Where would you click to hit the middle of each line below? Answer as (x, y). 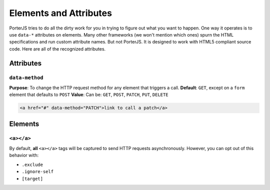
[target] (32, 178)
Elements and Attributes (61, 13)
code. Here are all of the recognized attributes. (57, 49)
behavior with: (24, 155)
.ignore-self (38, 172)
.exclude (32, 164)
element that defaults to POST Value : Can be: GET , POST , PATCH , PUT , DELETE (89, 94)
